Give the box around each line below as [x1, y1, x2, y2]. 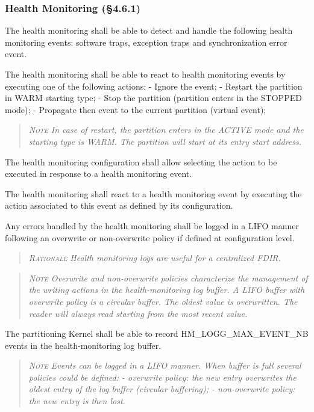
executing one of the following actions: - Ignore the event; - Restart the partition [5, 79, 303, 92]
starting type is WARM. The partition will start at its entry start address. [28, 135, 302, 147]
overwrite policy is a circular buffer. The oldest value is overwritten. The [28, 295, 298, 307]
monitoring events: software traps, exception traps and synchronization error [5, 35, 287, 48]
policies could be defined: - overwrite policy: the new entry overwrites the [28, 370, 297, 383]
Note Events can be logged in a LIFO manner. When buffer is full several [28, 359, 301, 372]
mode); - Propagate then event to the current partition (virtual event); [5, 103, 266, 115]
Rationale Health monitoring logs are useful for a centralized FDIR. [28, 251, 281, 264]
